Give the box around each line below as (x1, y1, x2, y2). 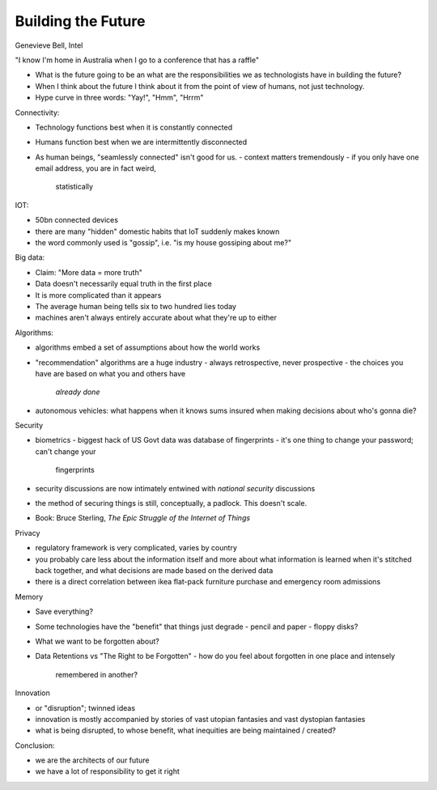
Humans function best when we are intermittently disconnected (35, 138, 248, 147)
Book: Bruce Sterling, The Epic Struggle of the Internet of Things (35, 513, 251, 523)
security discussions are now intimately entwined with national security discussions (35, 483, 316, 493)
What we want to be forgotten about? (35, 636, 159, 646)
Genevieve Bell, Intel (15, 40, 83, 50)
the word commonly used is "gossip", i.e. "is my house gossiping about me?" (35, 238, 291, 248)
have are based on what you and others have (35, 368, 186, 378)
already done (55, 387, 100, 397)
